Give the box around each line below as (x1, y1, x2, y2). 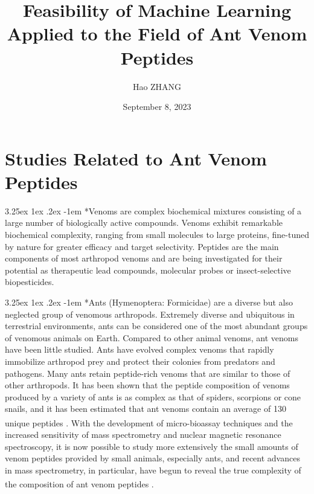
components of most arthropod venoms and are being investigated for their (5, 252, 283, 265)
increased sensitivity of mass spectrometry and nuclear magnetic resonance (5, 428, 281, 441)
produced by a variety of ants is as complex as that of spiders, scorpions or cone (5, 390, 301, 403)
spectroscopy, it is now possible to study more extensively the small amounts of (5, 440, 298, 452)
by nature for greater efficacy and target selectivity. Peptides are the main (5, 240, 279, 252)
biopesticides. (5, 275, 54, 288)
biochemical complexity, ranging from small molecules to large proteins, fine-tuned (5, 228, 309, 240)
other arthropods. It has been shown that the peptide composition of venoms (5, 379, 290, 391)
